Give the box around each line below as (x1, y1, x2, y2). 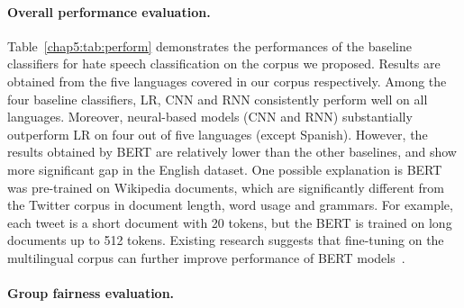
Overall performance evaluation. (7, 2, 211, 21)
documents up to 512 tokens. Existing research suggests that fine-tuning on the (7, 231, 444, 249)
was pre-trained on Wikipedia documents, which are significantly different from (7, 177, 444, 196)
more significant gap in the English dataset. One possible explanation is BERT (7, 159, 442, 178)
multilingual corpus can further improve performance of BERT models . (7, 248, 405, 267)
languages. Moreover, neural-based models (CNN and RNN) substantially (7, 107, 413, 126)
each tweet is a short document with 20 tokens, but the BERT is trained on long (7, 213, 452, 231)
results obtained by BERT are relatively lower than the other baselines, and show (7, 142, 457, 161)
